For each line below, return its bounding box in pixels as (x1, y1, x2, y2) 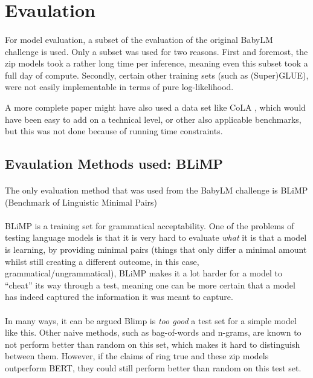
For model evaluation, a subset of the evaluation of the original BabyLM (5, 33, 273, 45)
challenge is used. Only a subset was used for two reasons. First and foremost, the (5, 45, 308, 57)
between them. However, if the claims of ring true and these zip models (5, 350, 269, 362)
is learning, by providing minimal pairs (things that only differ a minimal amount (5, 243, 307, 256)
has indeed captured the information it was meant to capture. (5, 290, 233, 303)
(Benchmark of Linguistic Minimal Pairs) (5, 195, 158, 208)
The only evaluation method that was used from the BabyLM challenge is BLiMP (5, 184, 308, 197)
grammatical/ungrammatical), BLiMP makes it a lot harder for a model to (5, 267, 282, 279)
